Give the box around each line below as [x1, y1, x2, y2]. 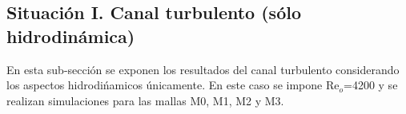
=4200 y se [344, 77, 398, 93]
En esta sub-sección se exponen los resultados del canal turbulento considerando [6, 61, 400, 77]
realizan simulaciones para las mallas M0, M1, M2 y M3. [6, 92, 284, 108]
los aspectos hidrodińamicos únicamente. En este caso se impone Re [6, 77, 340, 93]
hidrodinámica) [6, 23, 135, 48]
